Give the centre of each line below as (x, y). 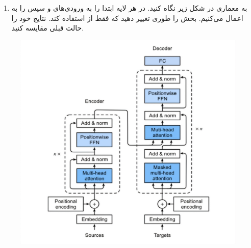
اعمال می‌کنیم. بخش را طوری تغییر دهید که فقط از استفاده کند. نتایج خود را (127, 18)
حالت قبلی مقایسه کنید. (48, 28)
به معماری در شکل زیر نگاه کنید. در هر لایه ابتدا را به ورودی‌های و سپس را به (129, 8)
